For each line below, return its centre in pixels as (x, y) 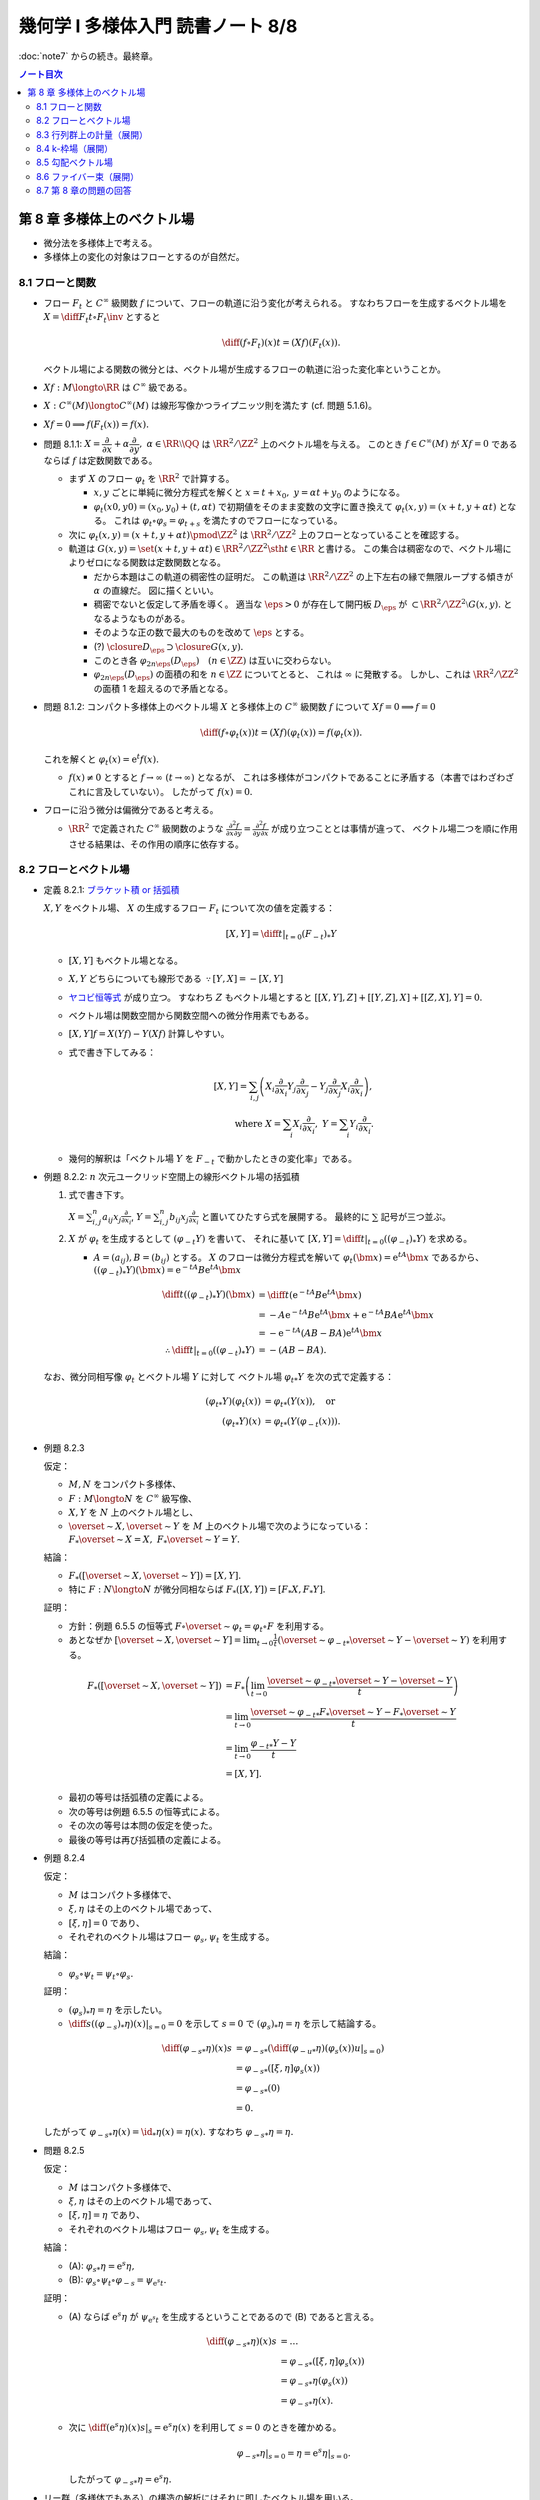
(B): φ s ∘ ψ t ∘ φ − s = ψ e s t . (117, 2280)
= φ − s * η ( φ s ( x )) (314, 2382)
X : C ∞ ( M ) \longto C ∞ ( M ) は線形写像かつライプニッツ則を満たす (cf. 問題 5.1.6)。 (210, 405)
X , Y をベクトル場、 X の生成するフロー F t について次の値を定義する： (189, 909)
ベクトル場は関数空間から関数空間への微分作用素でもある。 (191, 1016)
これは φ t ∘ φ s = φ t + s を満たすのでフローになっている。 (228, 522)
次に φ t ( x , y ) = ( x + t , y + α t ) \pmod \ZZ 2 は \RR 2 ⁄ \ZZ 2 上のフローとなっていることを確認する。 (266, 535)
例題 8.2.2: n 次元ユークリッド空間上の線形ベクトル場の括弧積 (171, 1177)
